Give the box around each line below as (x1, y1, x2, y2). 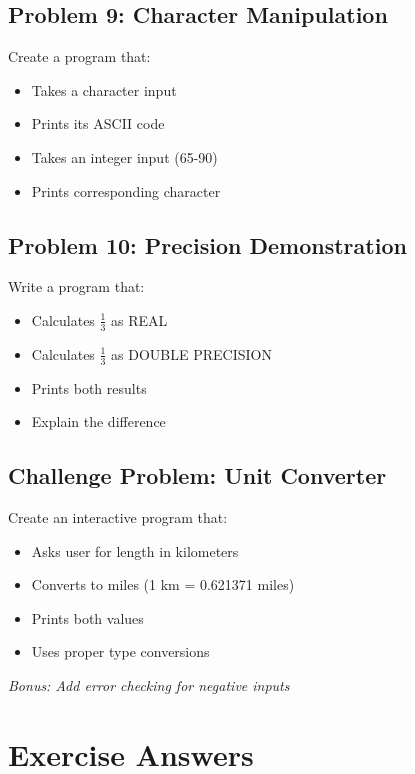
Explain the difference (31, 411, 166, 432)
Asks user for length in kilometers (31, 540, 239, 561)
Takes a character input (31, 79, 177, 100)
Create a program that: (8, 46, 151, 67)
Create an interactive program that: (8, 507, 228, 528)
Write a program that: (8, 276, 145, 297)
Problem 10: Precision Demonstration (8, 229, 407, 260)
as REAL (111, 309, 168, 330)
